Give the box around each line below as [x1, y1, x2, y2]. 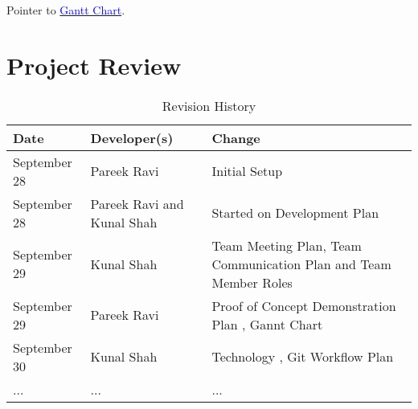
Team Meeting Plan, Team [211, 235, 362, 255]
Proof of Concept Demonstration [211, 296, 396, 315]
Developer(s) [90, 128, 174, 147]
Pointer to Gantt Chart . [6, 2, 125, 18]
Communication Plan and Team [211, 254, 391, 273]
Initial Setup [211, 162, 283, 181]
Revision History [162, 96, 256, 115]
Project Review [6, 48, 182, 81]
